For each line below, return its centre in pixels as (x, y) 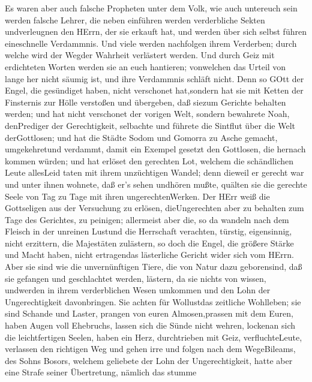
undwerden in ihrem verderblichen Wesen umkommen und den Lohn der (138, 290)
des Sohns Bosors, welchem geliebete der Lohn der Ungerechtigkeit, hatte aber (149, 360)
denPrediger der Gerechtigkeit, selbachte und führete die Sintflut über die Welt (150, 125)
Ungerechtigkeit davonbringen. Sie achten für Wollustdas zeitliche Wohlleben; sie (153, 301)
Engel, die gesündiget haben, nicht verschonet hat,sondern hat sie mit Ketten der (154, 90)
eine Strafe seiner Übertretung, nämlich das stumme (101, 372)
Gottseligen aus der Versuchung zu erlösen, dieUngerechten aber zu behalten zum (154, 208)
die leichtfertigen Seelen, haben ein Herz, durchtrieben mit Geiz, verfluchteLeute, (154, 337)
